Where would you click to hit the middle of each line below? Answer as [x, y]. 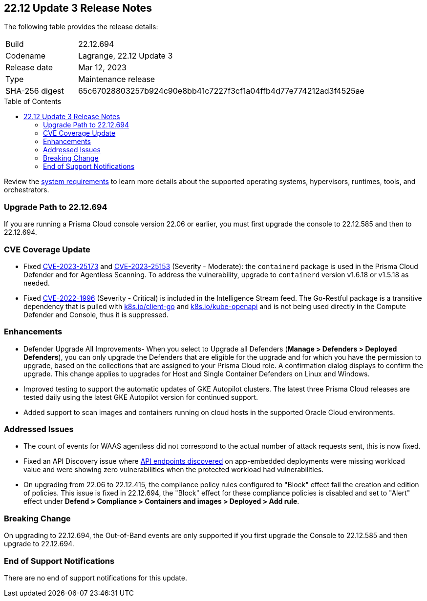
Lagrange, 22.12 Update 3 [125, 56]
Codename [26, 56]
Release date [29, 68]
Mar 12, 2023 [102, 68]
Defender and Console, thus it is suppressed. [96, 314]
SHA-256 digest [35, 91]
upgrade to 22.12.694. [39, 544]
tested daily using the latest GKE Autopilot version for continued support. [141, 397]
